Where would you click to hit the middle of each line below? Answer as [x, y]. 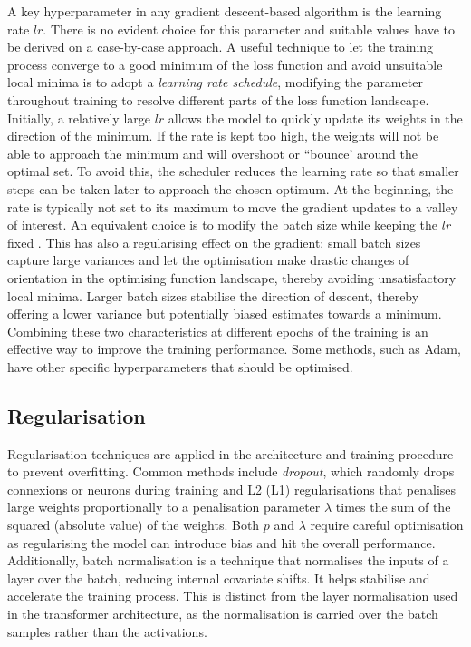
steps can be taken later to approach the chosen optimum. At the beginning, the [231, 188]
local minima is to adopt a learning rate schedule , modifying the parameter [215, 82]
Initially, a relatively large [79, 118]
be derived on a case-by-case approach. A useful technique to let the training [221, 47]
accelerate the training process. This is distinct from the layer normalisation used [233, 596]
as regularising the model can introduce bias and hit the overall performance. [221, 542]
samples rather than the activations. [107, 631]
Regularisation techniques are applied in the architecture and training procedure [231, 453]
